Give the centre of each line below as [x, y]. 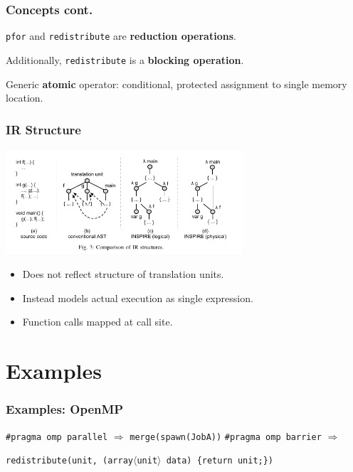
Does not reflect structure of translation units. [123, 274]
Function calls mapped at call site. [98, 322]
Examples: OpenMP [65, 409]
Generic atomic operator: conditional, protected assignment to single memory [176, 84]
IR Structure [43, 129]
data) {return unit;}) [220, 461]
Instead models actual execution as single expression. [138, 297]
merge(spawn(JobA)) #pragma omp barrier [226, 437]
